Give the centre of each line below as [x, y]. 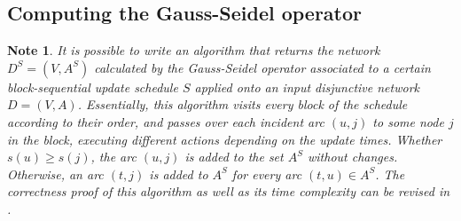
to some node [408, 121]
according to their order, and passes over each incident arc [166, 121]
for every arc [267, 174]
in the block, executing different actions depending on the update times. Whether [225, 139]
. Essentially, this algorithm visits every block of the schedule [242, 104]
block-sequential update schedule [93, 87]
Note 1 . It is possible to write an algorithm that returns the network [194, 50]
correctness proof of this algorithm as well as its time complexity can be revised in [229, 191]
